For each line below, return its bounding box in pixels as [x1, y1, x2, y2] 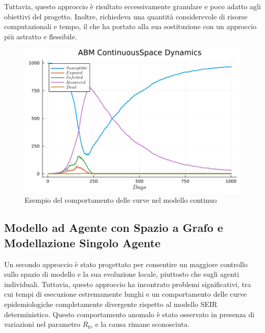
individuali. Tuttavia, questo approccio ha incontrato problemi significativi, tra [4, 278, 251, 289]
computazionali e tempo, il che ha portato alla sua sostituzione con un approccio [4, 21, 257, 32]
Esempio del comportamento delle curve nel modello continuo [25, 195, 217, 205]
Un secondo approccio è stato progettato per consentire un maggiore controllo [4, 258, 248, 269]
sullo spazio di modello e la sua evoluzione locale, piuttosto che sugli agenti [4, 269, 239, 279]
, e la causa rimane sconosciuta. [91, 319, 190, 329]
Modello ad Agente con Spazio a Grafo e [4, 220, 223, 235]
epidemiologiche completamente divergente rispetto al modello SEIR [4, 299, 218, 310]
